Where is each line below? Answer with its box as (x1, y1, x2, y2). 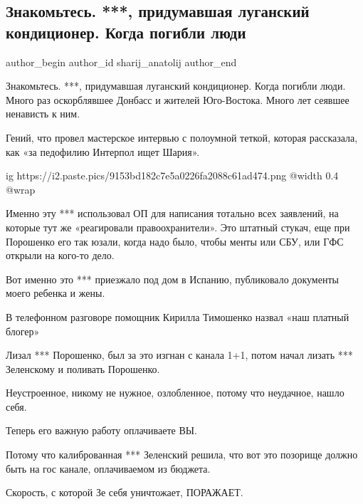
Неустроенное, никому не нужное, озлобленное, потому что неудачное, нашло (6, 385, 344, 400)
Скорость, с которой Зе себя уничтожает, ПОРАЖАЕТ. (6, 485, 243, 500)
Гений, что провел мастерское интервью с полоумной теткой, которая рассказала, (6, 130, 358, 145)
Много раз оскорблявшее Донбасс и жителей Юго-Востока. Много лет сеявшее (6, 92, 349, 107)
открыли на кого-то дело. (6, 248, 115, 263)
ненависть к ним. (6, 106, 80, 121)
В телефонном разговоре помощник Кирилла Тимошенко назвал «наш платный (6, 309, 349, 324)
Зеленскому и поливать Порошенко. (6, 361, 160, 376)
